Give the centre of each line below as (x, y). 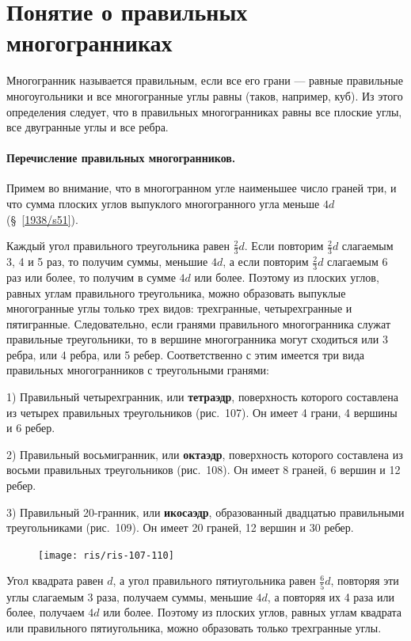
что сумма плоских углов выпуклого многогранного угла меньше (163, 204)
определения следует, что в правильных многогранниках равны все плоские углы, (204, 111)
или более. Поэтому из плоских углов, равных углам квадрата (253, 612)
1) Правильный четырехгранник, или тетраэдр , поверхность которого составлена (202, 397)
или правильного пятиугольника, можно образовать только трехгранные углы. (194, 627)
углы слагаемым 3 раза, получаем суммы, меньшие (129, 596)
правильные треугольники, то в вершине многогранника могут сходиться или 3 (197, 339)
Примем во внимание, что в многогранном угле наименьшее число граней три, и (202, 188)
